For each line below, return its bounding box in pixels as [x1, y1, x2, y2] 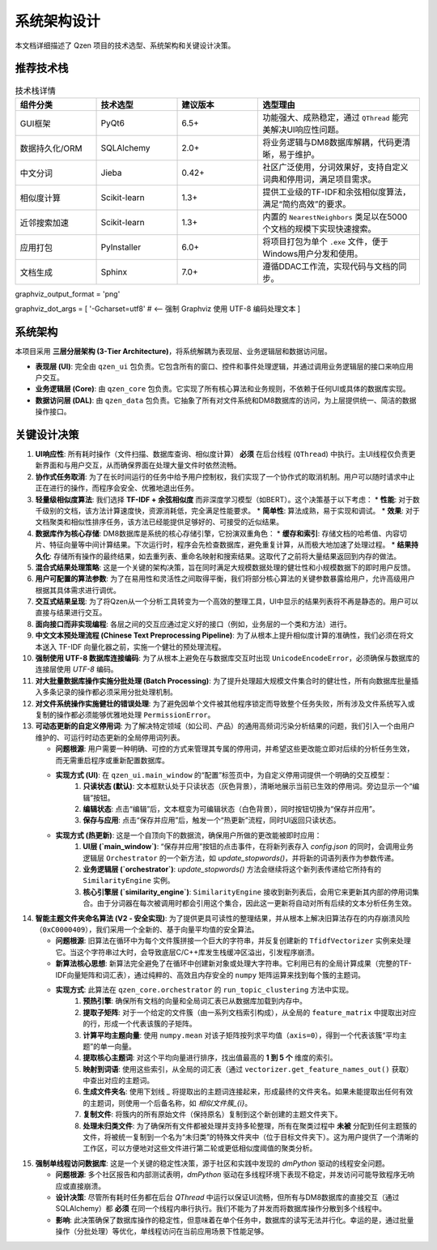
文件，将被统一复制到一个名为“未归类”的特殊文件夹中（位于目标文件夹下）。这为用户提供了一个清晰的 [83, 1133, 419, 1142]
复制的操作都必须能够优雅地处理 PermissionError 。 [35, 710, 215, 719]
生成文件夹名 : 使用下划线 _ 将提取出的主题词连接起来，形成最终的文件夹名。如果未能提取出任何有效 [83, 1086, 414, 1097]
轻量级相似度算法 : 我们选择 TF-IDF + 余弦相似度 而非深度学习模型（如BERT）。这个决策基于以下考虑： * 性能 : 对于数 [35, 494, 420, 504]
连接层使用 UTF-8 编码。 [35, 664, 118, 674]
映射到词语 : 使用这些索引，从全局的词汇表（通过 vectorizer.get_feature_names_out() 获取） [83, 1064, 414, 1073]
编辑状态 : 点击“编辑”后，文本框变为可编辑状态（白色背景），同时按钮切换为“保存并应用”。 [83, 804, 380, 814]
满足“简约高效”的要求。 [262, 198, 351, 210]
